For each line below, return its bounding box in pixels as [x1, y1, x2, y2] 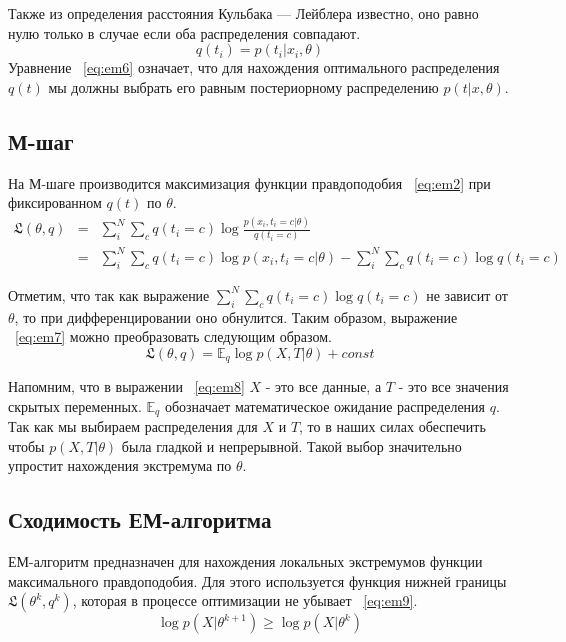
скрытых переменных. [8, 395, 142, 416]
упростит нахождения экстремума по [8, 455, 232, 476]
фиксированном [8, 192, 102, 213]
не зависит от [426, 284, 508, 305]
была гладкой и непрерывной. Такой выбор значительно [121, 435, 462, 456]
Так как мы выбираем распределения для [8, 416, 258, 437]
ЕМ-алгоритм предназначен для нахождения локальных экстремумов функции [8, 551, 483, 572]
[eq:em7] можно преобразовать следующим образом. [15, 326, 332, 347]
